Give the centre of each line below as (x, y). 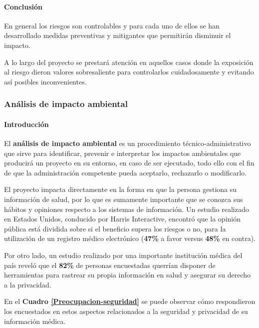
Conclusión (23, 6)
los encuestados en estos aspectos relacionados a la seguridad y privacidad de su (126, 311)
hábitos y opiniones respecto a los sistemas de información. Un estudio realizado (127, 209)
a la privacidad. (28, 284)
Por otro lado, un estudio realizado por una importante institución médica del (123, 255)
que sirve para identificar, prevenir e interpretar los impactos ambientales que (123, 153)
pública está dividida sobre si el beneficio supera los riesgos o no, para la (115, 228)
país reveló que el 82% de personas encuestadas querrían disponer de (110, 265)
